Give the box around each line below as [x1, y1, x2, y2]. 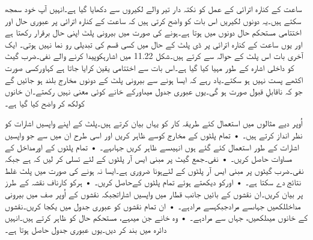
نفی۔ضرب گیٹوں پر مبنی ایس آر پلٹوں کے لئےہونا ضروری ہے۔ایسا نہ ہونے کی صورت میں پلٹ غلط [5, 164, 304, 176]
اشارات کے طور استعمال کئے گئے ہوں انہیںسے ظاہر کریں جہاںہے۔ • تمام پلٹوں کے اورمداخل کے [5, 140, 299, 153]
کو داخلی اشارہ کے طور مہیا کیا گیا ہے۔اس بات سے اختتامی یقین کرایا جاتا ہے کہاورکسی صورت [5, 61, 294, 73]
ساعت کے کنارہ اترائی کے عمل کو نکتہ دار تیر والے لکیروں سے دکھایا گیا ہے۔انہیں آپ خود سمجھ [5, 2, 302, 14]
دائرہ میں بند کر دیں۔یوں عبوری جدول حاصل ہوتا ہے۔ [5, 223, 167, 235]
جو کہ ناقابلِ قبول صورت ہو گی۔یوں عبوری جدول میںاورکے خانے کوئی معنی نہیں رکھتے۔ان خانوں [5, 85, 303, 97]
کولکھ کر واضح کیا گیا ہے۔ [5, 96, 85, 109]
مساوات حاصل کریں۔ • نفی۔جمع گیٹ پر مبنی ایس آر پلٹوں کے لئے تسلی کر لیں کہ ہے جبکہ [5, 152, 293, 165]
